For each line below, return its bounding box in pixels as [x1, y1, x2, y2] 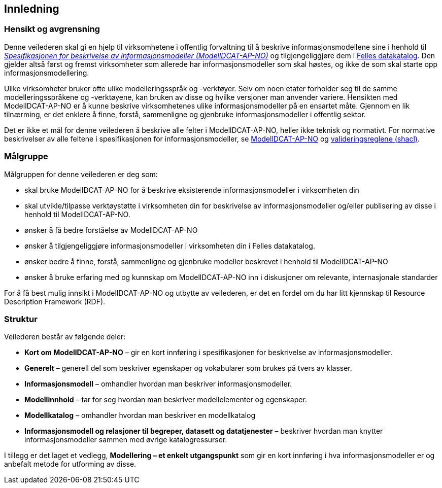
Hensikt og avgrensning [4, 24, 100, 34]
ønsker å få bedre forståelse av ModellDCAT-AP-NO [24, 225, 198, 234]
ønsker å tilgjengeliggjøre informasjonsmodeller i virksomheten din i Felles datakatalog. [24, 241, 315, 250]
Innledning [4, 3, 59, 15]
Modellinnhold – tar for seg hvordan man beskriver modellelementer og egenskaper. [24, 395, 307, 404]
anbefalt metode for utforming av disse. [4, 460, 137, 469]
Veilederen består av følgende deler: [4, 332, 126, 341]
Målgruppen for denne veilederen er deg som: [4, 169, 158, 179]
